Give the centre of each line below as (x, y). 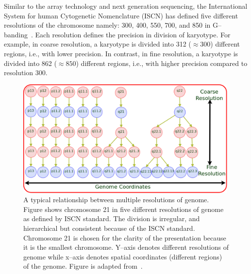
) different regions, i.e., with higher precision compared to (162, 63)
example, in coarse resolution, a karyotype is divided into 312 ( (98, 44)
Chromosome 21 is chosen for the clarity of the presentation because (125, 237)
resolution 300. (26, 73)
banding (16, 34)
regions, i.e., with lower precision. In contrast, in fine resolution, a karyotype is (121, 53)
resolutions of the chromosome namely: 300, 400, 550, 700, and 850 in (107, 25)
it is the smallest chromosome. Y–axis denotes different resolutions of (126, 247)
